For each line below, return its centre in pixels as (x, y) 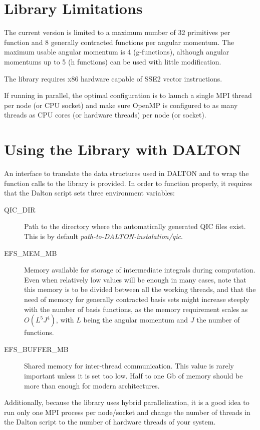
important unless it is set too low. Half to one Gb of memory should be (134, 375)
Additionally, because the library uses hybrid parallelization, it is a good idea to (127, 402)
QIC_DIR (20, 209)
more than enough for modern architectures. (92, 385)
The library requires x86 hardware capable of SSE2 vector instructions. (113, 78)
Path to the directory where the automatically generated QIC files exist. (135, 226)
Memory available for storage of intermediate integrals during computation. (140, 270)
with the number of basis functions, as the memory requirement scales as (136, 309)
